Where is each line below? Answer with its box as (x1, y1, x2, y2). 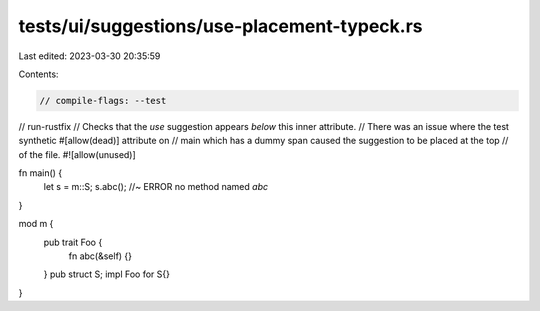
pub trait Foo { (43, 236, 103, 248)
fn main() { (18, 167, 63, 179)
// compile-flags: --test (39, 95, 167, 106)
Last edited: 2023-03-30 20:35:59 (18, 50, 161, 62)
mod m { (18, 218, 54, 230)
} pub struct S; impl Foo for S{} (43, 268, 170, 280)
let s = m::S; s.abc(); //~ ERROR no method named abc (43, 181, 269, 193)
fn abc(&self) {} (68, 250, 133, 262)
